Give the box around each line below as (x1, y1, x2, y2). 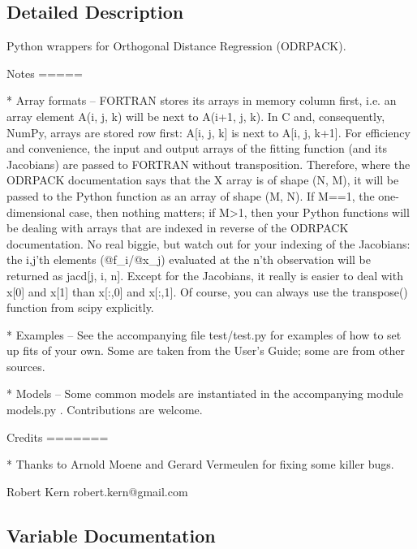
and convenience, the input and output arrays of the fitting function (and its (6, 140, 387, 157)
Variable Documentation (6, 522, 216, 547)
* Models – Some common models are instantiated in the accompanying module (6, 385, 404, 402)
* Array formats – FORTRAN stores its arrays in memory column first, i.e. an (6, 92, 397, 109)
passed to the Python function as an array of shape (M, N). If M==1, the (6, 187, 375, 204)
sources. (6, 357, 45, 374)
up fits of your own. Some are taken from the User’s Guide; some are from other (6, 342, 406, 359)
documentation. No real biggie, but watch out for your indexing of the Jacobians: (6, 235, 411, 252)
